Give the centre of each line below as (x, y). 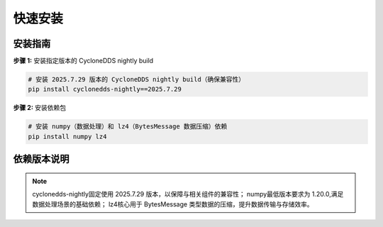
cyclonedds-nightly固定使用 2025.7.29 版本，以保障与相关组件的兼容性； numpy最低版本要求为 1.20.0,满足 (188, 194)
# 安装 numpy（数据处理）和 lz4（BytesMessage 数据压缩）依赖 (128, 127)
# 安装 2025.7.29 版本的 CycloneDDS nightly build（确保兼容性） (136, 79)
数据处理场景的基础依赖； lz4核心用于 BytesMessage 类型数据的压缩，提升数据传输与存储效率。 (173, 204)
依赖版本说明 (41, 159)
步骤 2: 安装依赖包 (40, 108)
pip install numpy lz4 (67, 136)
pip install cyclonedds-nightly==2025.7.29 (105, 89)
